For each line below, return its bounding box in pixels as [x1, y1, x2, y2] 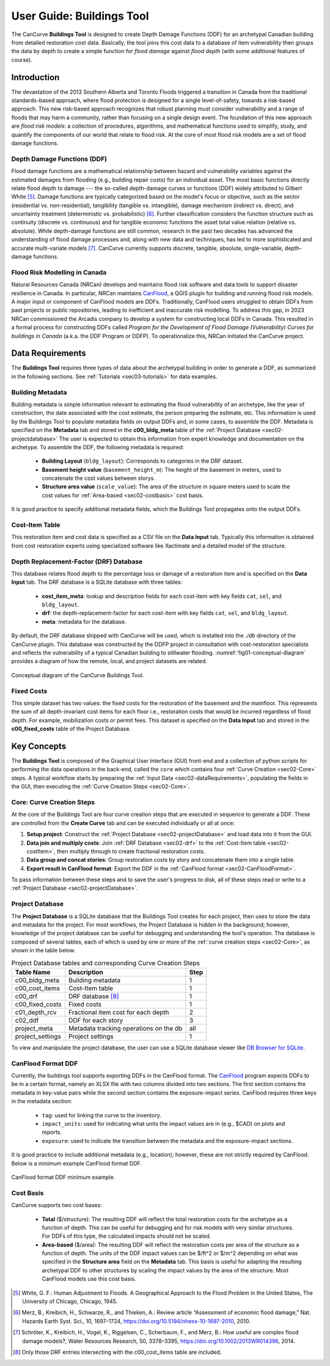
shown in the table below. [11, 947, 76, 954]
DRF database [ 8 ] [68, 992, 119, 1001]
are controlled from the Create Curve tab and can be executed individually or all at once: [11, 819, 235, 826]
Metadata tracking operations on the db [68, 1024, 183, 1032]
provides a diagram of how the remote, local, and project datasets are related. [11, 658, 208, 665]
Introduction [11, 72, 60, 83]
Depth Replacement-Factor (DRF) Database [11, 557, 143, 565]
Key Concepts [11, 741, 67, 751]
